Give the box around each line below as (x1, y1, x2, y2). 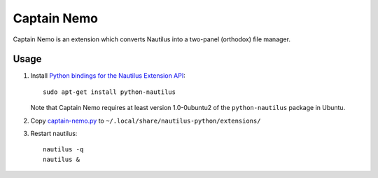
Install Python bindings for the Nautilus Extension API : (30, 71, 185, 80)
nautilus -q (43, 146, 84, 153)
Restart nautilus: (30, 130, 78, 138)
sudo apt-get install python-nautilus (43, 88, 176, 96)
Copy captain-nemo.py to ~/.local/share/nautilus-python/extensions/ (30, 116, 261, 125)
